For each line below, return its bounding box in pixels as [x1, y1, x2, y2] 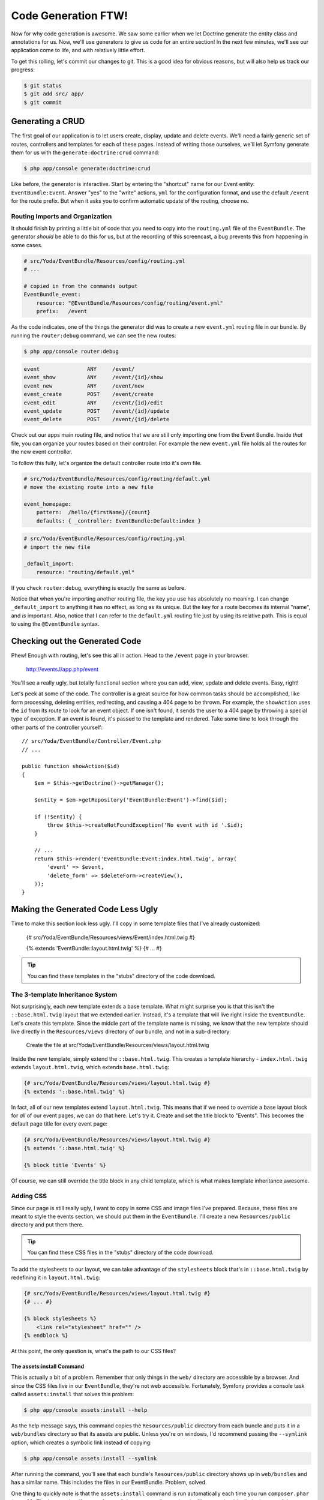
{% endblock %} [23, 1332, 68, 1339]
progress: [11, 66, 35, 73]
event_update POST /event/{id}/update [23, 408, 170, 415]
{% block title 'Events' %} [23, 1162, 106, 1168]
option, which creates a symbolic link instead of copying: [11, 1439, 152, 1446]
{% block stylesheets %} [23, 1315, 97, 1322]
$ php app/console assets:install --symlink [23, 1455, 157, 1462]
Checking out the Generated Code [11, 636, 142, 646]
